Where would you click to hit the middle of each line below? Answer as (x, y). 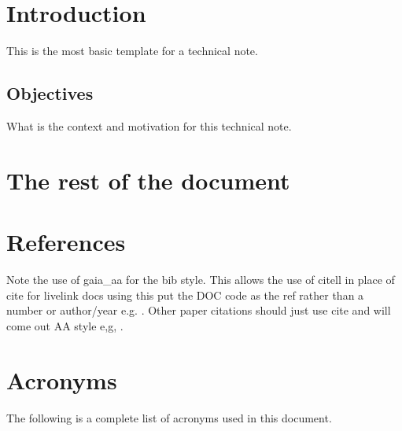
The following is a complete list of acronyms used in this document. (169, 417)
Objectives (50, 93)
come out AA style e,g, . (65, 325)
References (66, 242)
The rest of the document (148, 180)
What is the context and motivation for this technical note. (149, 125)
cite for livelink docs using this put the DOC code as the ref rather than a (185, 295)
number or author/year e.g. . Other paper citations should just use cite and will (199, 310)
